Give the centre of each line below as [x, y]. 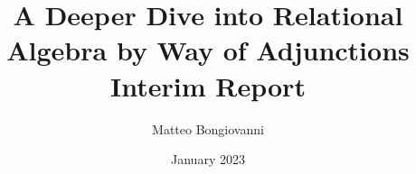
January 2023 [208, 159]
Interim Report [208, 85]
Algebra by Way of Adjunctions [208, 50]
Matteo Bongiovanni [208, 128]
